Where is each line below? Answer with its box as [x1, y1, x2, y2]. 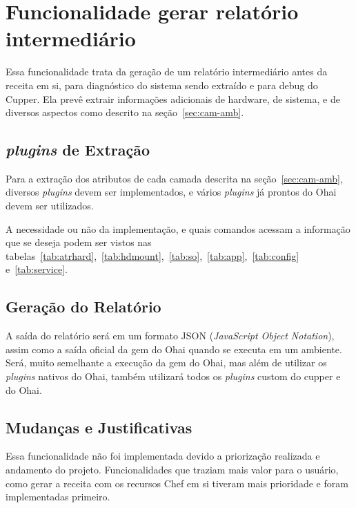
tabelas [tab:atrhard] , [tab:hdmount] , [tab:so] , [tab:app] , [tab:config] [6, 248, 299, 263]
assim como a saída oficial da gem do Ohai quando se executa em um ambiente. [6, 341, 342, 356]
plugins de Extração [6, 139, 150, 160]
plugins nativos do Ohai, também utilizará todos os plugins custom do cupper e [6, 369, 341, 384]
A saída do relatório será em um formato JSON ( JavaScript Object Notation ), [6, 328, 335, 343]
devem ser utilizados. [6, 198, 94, 213]
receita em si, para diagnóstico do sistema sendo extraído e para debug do [6, 77, 318, 92]
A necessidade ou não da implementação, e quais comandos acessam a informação [6, 221, 350, 236]
